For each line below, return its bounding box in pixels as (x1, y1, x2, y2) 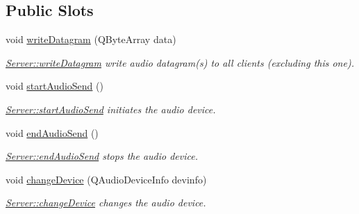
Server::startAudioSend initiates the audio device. (6, 101, 216, 116)
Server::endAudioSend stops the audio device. (6, 149, 198, 163)
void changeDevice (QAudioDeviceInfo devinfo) (6, 172, 207, 186)
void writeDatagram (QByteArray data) (6, 32, 176, 47)
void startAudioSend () (6, 79, 103, 93)
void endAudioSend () (6, 125, 99, 140)
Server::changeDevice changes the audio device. (6, 195, 206, 210)
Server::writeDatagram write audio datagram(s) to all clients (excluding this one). (6, 55, 354, 69)
